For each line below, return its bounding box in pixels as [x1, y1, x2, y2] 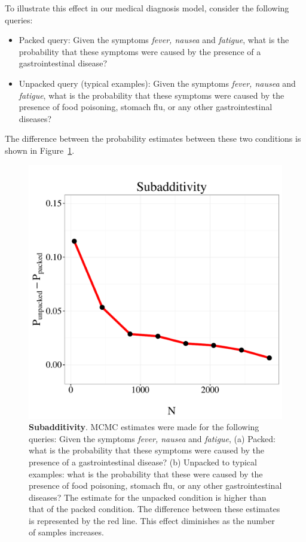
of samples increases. [29, 526, 104, 538]
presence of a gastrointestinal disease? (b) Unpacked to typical [29, 455, 257, 468]
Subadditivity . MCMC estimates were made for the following [29, 421, 259, 433]
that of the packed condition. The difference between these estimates [29, 503, 280, 515]
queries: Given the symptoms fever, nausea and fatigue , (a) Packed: [29, 432, 276, 444]
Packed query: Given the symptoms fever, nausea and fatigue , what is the [19, 34, 289, 46]
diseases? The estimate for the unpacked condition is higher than [29, 491, 267, 503]
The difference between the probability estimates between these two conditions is [5, 132, 301, 145]
